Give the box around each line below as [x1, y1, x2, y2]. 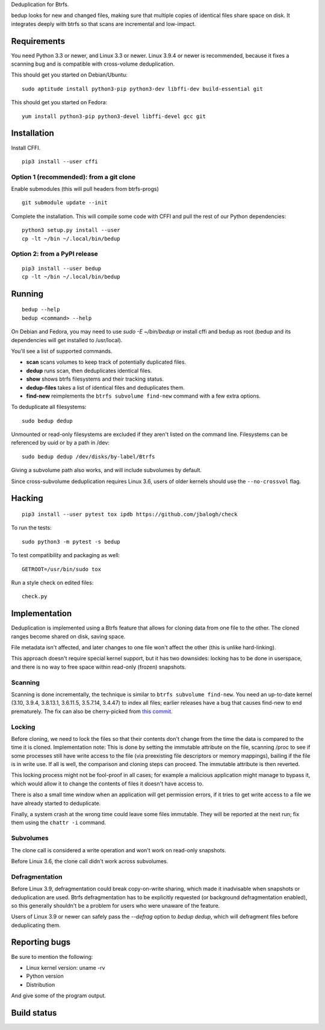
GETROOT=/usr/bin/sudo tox [22, 566, 102, 572]
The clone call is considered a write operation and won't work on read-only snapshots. [11, 846, 227, 854]
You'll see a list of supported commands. [11, 347, 113, 355]
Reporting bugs [11, 937, 71, 947]
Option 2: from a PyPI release [11, 250, 99, 258]
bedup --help [22, 306, 60, 313]
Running [11, 289, 44, 299]
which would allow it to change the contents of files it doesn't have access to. [11, 780, 204, 787]
